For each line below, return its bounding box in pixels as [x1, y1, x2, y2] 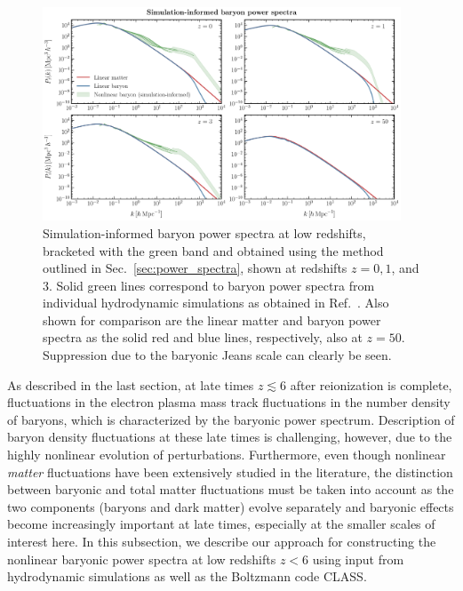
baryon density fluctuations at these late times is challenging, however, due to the [7, 427, 452, 446]
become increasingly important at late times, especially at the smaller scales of [7, 515, 435, 533]
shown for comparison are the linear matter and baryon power [43, 310, 381, 329]
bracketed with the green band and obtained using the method [43, 241, 384, 260]
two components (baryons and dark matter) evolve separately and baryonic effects [7, 497, 454, 515]
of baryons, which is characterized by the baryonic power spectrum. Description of [7, 410, 455, 428]
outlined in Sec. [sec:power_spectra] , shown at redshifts [43, 259, 347, 277]
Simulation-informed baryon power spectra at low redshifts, [43, 223, 366, 242]
